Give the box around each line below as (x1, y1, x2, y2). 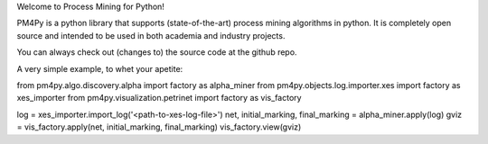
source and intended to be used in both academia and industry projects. (16, 30, 286, 40)
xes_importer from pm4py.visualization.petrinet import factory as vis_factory (16, 93, 302, 103)
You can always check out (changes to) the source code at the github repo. (16, 47, 297, 58)
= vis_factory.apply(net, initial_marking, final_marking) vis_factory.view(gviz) (16, 121, 302, 132)
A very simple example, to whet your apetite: (16, 63, 183, 74)
